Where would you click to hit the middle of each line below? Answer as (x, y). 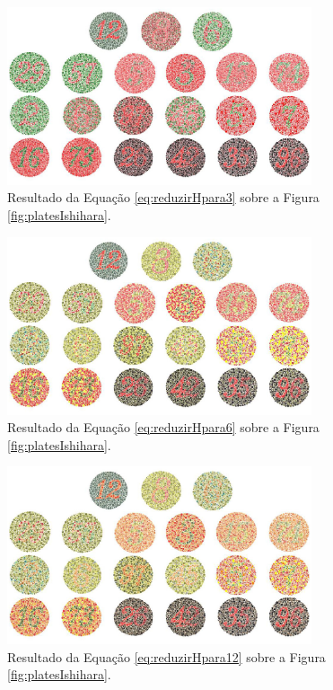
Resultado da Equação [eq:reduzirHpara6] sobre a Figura (163, 427)
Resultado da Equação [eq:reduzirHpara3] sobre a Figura (163, 197)
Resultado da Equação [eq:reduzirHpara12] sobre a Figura (166, 656)
